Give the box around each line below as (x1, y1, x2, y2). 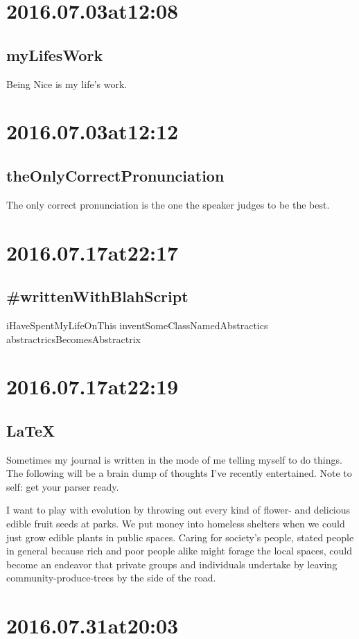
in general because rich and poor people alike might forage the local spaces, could (6, 543, 352, 558)
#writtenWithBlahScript (6, 286, 189, 307)
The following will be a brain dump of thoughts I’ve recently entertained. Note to (6, 466, 352, 480)
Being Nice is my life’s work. (6, 76, 128, 91)
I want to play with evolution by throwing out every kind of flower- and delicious (6, 502, 351, 517)
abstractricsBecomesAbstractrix (6, 331, 141, 346)
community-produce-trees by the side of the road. (6, 570, 216, 585)
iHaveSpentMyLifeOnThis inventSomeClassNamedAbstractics (6, 317, 268, 332)
